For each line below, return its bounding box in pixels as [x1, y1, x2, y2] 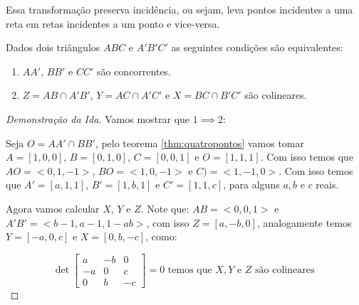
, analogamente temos [256, 215, 352, 230]
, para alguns [223, 177, 280, 192]
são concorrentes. [96, 63, 172, 78]
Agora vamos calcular [6, 200, 100, 215]
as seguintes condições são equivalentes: [171, 40, 343, 55]
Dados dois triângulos [6, 40, 100, 55]
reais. [316, 177, 339, 192]
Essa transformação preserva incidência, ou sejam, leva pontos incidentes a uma [6, 2, 353, 16]
